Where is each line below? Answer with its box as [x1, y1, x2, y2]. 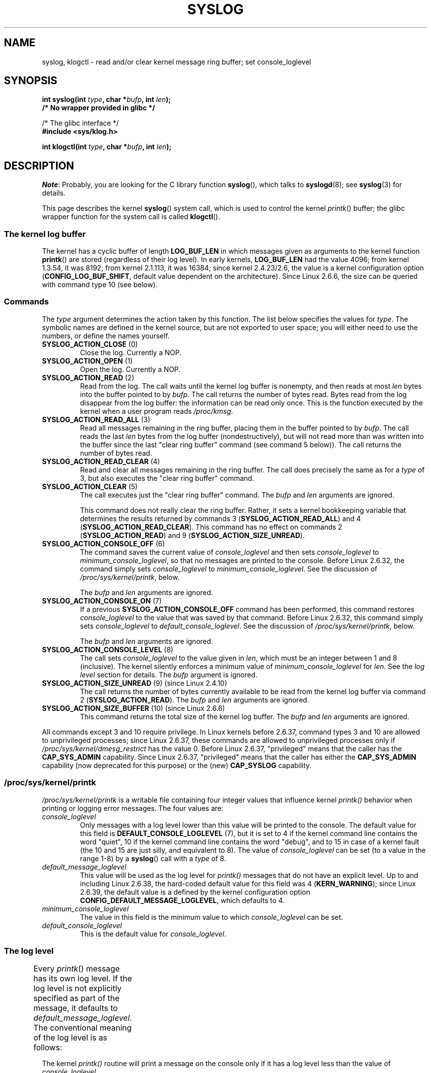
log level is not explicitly [33, 983, 122, 994]
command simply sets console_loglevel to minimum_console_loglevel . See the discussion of [80, 564, 377, 573]
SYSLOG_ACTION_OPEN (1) [42, 356, 133, 365]
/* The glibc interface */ [42, 119, 119, 128]
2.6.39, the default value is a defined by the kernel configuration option [80, 887, 310, 896]
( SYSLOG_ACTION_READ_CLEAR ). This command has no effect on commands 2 [80, 522, 342, 531]
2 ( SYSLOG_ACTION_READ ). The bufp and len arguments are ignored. [80, 695, 309, 704]
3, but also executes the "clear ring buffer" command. [80, 473, 254, 482]
